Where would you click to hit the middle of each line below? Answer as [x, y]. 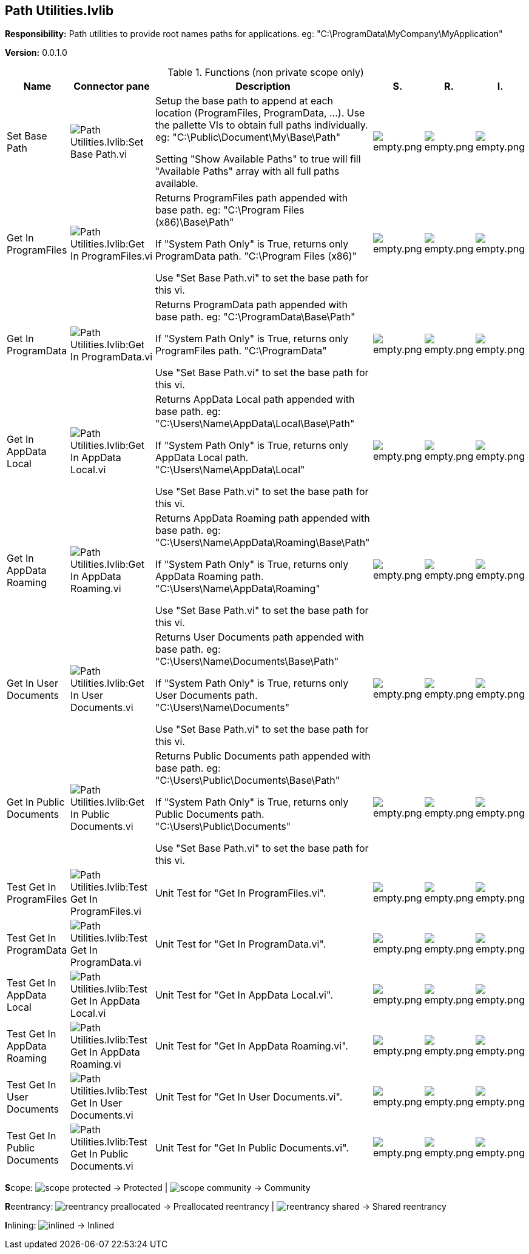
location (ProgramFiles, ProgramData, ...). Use [260, 113]
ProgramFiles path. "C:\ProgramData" [241, 351]
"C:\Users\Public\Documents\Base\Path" [248, 780]
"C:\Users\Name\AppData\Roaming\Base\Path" [262, 543]
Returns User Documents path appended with [260, 637]
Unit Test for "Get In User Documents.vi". [249, 1097]
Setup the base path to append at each [244, 101]
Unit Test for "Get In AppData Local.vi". [244, 995]
